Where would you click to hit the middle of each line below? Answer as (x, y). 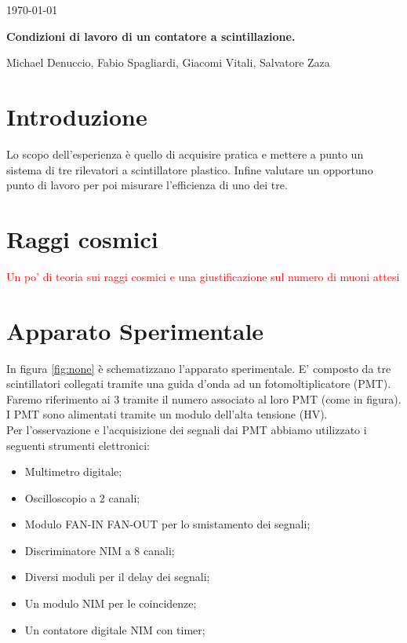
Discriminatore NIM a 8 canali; (100, 550)
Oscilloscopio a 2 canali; (82, 497)
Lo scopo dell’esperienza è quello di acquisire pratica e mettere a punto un (185, 153)
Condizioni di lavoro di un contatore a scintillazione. (151, 36)
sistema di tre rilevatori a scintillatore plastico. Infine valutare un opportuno (190, 169)
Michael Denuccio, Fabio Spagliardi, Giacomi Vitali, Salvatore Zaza (168, 62)
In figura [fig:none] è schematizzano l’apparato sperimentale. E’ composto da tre (199, 368)
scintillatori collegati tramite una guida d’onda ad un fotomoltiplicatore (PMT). (199, 384)
